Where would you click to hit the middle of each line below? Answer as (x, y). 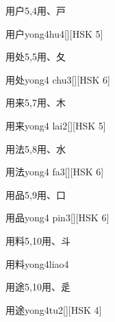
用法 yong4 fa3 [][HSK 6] (55, 172)
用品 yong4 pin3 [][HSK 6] (57, 218)
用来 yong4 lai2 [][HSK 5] (56, 125)
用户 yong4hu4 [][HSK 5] (54, 33)
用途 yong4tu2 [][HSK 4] (54, 309)
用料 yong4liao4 (37, 263)
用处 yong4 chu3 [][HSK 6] (58, 79)
